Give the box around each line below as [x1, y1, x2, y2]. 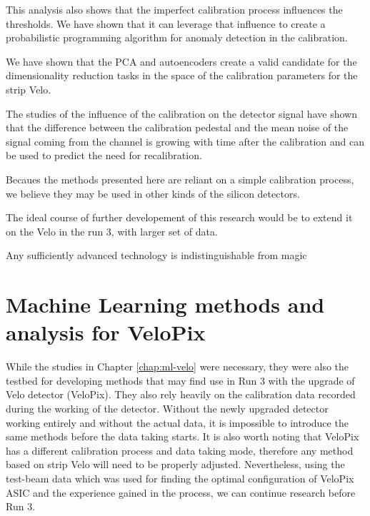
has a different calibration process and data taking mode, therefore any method [6, 442, 354, 457]
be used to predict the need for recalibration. [6, 148, 202, 163]
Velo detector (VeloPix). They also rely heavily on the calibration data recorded [6, 387, 356, 402]
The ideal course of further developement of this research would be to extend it [6, 210, 353, 225]
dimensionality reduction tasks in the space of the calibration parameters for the [6, 68, 358, 83]
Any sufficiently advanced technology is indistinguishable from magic [6, 248, 307, 263]
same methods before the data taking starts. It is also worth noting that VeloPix [6, 429, 359, 444]
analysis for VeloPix [6, 318, 206, 347]
